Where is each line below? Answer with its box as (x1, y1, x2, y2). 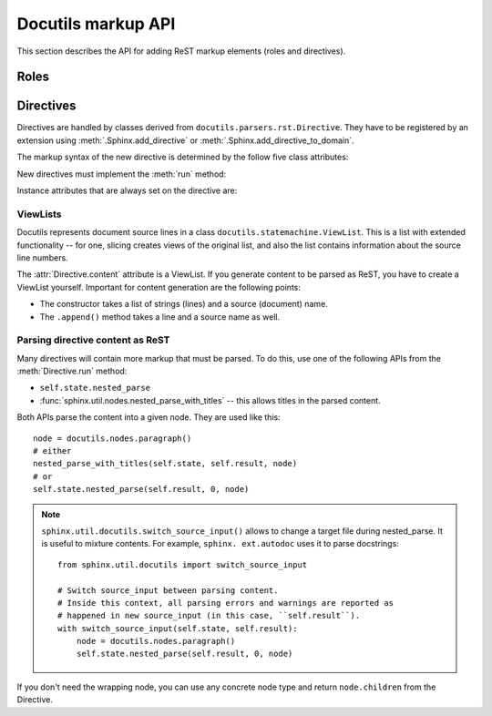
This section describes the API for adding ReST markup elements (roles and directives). (16, 46, 346, 56)
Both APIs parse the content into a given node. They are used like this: (16, 412, 282, 423)
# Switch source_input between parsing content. (57, 585, 279, 596)
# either (33, 446, 72, 455)
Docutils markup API (16, 14, 176, 34)
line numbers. (16, 251, 68, 263)
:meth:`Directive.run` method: (16, 365, 128, 377)
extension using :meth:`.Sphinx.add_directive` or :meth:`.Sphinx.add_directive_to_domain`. (16, 135, 354, 146)
